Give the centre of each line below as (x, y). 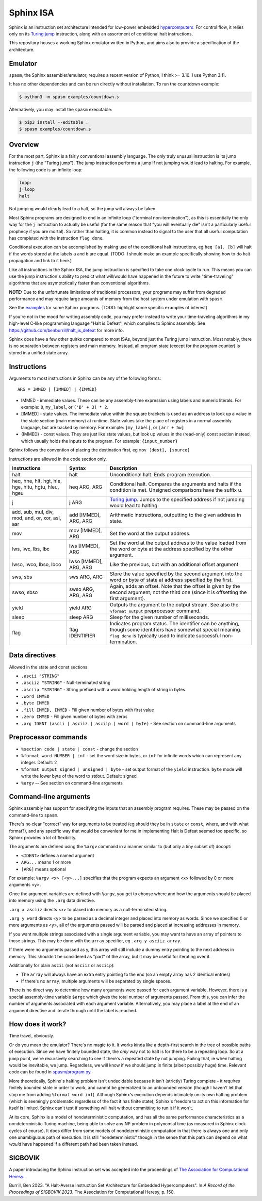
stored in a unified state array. (39, 352)
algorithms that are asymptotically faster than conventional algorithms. (79, 283)
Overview (24, 144)
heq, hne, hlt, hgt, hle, (37, 481)
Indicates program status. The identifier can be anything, (175, 624)
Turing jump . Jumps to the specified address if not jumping (177, 500)
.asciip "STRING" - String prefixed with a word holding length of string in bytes (103, 689)
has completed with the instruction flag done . (56, 238)
